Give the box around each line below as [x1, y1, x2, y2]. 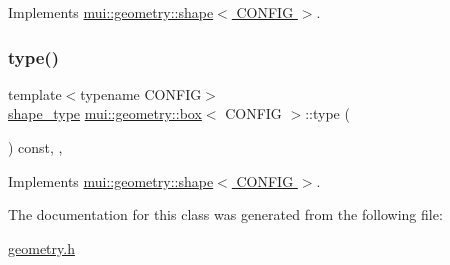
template [8, 83, 62, 104]
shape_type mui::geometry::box [8, 103, 202, 124]
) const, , [8, 137, 63, 157]
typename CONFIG [80, 83, 202, 104]
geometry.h [8, 237, 75, 258]
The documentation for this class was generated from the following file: [8, 204, 443, 225]
